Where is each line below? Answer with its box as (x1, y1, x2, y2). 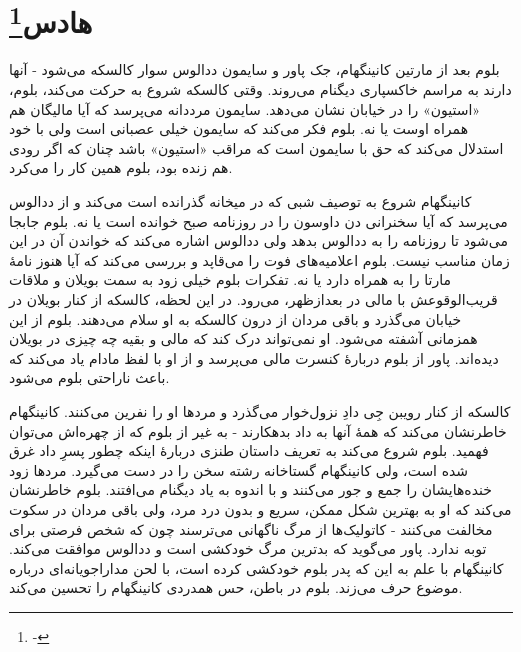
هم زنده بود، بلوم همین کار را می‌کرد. (9, 157, 233, 178)
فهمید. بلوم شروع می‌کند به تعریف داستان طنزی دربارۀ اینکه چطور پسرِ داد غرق (9, 440, 489, 461)
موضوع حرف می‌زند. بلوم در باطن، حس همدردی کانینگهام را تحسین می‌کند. (9, 577, 463, 598)
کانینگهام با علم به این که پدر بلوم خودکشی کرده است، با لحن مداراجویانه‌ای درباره (9, 557, 504, 578)
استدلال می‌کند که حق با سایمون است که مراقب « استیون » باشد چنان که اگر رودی (9, 137, 504, 158)
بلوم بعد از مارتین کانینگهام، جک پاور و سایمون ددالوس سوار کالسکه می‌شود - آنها (9, 59, 500, 80)
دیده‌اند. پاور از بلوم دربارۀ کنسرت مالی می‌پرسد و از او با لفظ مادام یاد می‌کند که (9, 347, 499, 368)
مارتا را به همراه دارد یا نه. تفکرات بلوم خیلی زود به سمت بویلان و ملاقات (9, 269, 451, 290)
